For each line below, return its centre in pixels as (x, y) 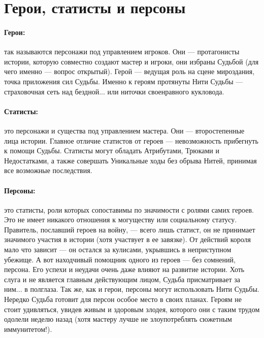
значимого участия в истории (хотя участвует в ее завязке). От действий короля (127, 239)
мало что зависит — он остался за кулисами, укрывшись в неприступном (118, 249)
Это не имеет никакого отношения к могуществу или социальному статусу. (121, 219)
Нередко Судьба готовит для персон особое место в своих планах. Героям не (123, 299)
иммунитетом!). (28, 329)
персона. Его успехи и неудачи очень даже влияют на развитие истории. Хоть (124, 269)
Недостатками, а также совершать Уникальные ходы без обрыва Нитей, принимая (130, 160)
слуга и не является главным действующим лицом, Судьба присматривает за (122, 279)
